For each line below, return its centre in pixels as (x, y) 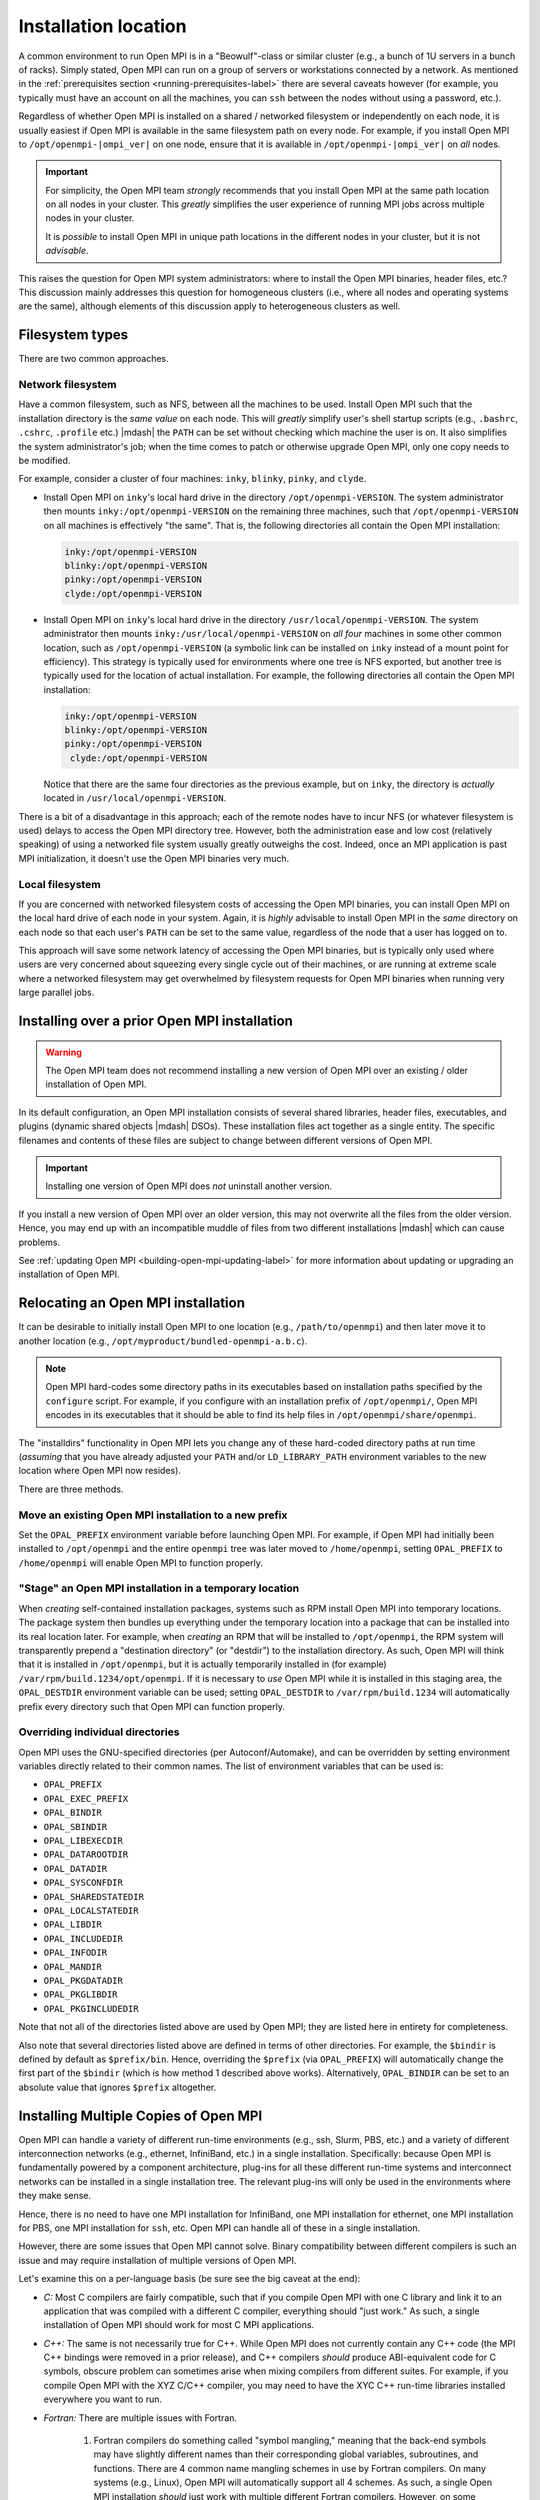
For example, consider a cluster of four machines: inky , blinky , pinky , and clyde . (192, 479)
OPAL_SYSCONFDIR (83, 1883)
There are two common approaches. (93, 359)
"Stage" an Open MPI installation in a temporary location (159, 1588)
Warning (63, 1052)
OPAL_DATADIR (75, 1868)
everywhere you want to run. (102, 2399)
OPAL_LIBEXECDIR (83, 1841)
